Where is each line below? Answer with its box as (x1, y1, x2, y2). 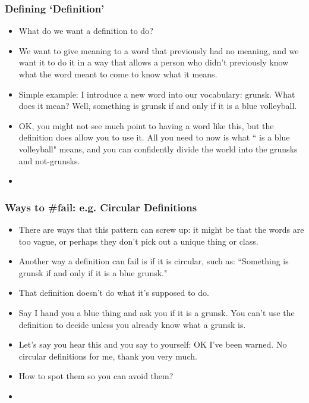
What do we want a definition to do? (18, 24, 153, 37)
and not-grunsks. (18, 154, 80, 167)
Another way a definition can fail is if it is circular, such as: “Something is (18, 255, 289, 267)
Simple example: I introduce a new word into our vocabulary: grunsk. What (18, 88, 295, 100)
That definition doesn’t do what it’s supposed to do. (18, 286, 209, 299)
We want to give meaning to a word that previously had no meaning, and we (18, 44, 299, 57)
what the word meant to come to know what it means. (18, 68, 217, 80)
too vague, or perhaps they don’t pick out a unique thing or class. (18, 235, 258, 247)
